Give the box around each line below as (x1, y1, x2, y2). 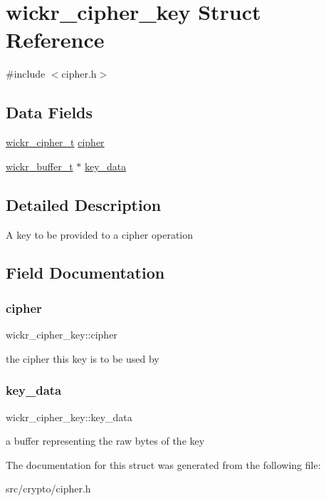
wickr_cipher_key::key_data (6, 409, 132, 424)
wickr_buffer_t (6, 158, 73, 173)
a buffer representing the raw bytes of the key (6, 433, 205, 448)
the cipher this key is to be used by (6, 351, 159, 366)
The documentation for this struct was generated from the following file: (6, 457, 321, 472)
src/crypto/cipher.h (6, 481, 91, 496)
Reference (6, 25, 105, 54)
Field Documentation (6, 262, 165, 284)
